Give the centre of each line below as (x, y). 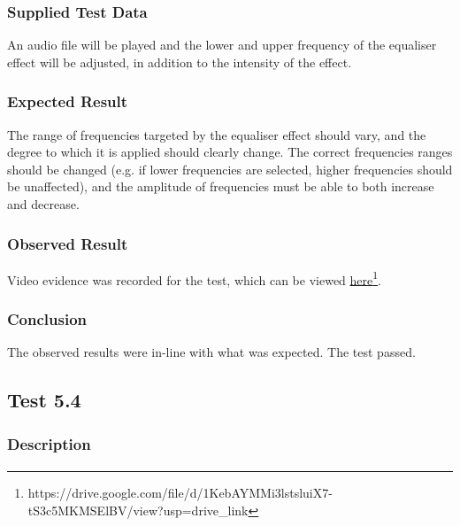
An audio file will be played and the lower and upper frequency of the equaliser (222, 45)
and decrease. (43, 204)
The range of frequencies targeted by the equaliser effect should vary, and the (217, 134)
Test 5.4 (44, 400)
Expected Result (68, 101)
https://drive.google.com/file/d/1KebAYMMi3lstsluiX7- (180, 493)
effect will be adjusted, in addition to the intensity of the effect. (180, 62)
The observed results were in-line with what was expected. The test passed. (211, 352)
